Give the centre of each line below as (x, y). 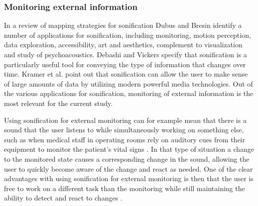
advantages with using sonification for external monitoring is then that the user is (129, 178)
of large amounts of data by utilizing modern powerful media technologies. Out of (129, 83)
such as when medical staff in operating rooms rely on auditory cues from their (125, 139)
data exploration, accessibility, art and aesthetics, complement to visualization (123, 45)
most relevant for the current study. (59, 103)
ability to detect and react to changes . (63, 198)
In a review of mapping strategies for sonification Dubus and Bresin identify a (123, 25)
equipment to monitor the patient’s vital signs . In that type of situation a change (129, 149)
